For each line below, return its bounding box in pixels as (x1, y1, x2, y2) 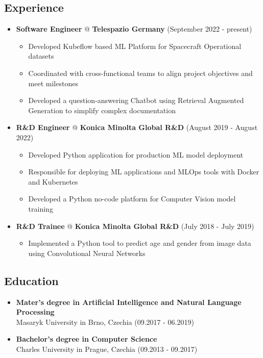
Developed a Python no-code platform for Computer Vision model (28, 193, 236, 204)
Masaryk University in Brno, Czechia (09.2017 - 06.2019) (16, 316, 194, 327)
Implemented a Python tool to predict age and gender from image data (28, 238, 251, 248)
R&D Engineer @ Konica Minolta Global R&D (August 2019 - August (16, 122, 258, 133)
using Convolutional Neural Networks (28, 247, 146, 258)
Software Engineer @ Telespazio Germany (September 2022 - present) (16, 23, 252, 34)
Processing (16, 306, 55, 317)
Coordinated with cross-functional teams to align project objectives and (28, 67, 253, 78)
